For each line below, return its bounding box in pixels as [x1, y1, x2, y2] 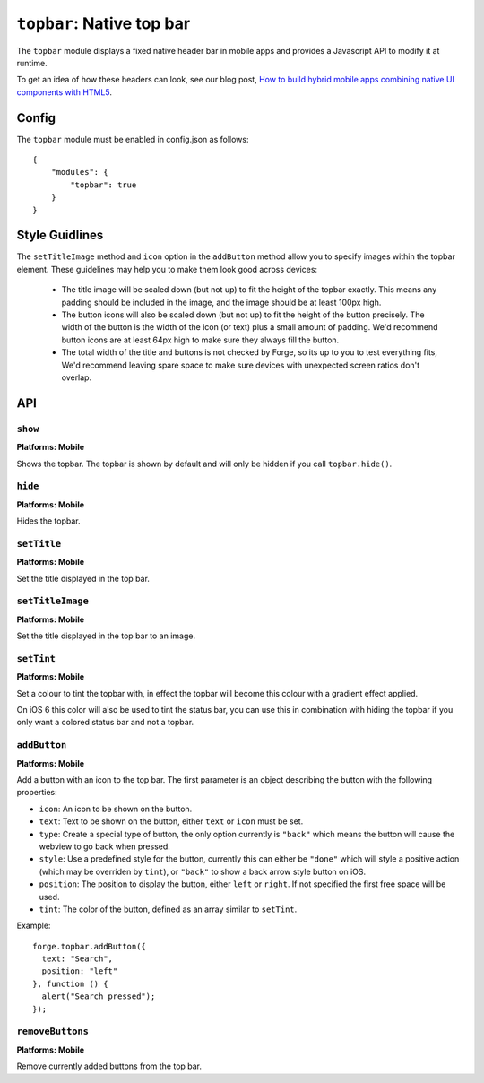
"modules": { [50, 167, 108, 178]
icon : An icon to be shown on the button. [39, 803, 193, 814]
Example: [16, 920, 51, 931]
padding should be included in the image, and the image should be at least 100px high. [61, 297, 382, 308]
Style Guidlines [16, 228, 104, 243]
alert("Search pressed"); [41, 992, 156, 1001]
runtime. [16, 57, 48, 68]
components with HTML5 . [16, 86, 112, 98]
